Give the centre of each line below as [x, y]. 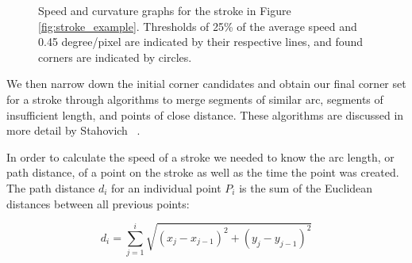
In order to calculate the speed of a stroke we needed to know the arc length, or [200, 156]
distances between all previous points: [98, 203]
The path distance [51, 187]
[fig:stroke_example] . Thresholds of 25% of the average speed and [198, 26]
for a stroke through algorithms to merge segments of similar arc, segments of [195, 99]
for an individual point [166, 187]
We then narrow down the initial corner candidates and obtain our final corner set [206, 84]
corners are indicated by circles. [115, 57]
